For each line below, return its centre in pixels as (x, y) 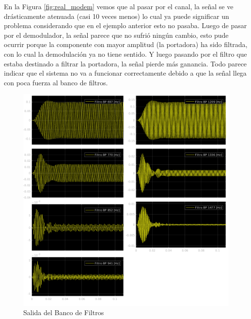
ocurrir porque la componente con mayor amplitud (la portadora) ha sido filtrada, (126, 44)
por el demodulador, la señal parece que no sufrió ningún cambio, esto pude (116, 35)
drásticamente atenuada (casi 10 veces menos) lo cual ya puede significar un (117, 16)
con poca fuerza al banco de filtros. (56, 82)
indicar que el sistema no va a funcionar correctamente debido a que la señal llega (125, 73)
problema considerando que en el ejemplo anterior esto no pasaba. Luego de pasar (125, 25)
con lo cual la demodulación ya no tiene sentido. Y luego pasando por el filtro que (125, 54)
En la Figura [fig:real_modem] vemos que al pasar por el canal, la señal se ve (119, 6)
